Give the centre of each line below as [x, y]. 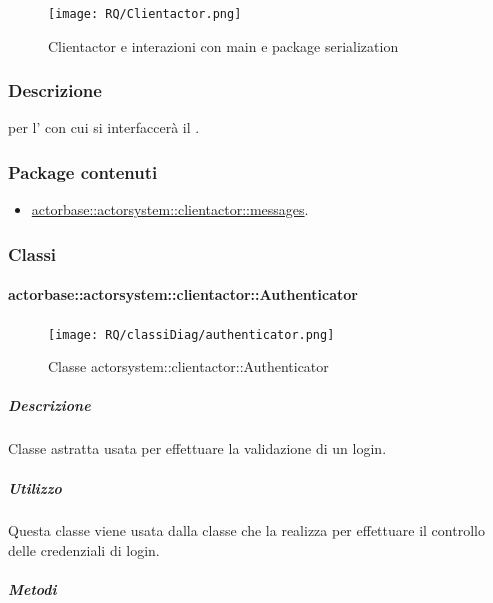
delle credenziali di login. [84, 550]
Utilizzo [35, 487]
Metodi [32, 589]
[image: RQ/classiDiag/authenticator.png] [191, 334]
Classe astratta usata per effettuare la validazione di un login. [197, 448]
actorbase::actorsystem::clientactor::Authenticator [183, 294]
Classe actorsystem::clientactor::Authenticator [188, 366]
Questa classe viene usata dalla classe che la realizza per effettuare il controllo [246, 530]
